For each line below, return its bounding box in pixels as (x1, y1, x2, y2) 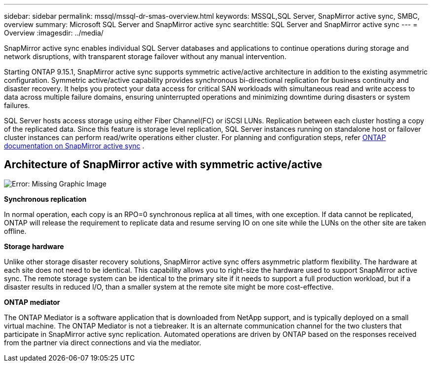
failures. (4, 101, 30, 110)
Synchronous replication (4, 194, 87, 203)
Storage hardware (4, 242, 64, 251)
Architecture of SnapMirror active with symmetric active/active (4, 158, 323, 171)
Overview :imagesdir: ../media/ (4, 29, 104, 37)
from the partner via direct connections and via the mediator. (4, 338, 202, 347)
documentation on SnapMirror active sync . (4, 142, 144, 150)
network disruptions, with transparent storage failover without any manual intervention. (4, 52, 287, 61)
